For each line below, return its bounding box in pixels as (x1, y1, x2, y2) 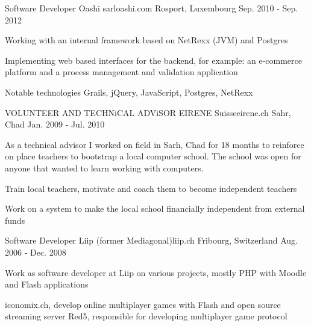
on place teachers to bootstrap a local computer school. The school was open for (5, 150, 301, 162)
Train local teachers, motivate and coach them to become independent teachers (5, 182, 297, 194)
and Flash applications (5, 278, 89, 291)
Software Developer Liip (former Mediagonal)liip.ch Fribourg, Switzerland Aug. (5, 234, 298, 247)
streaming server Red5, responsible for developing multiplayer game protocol (5, 310, 287, 322)
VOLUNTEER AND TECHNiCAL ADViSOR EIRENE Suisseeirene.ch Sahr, (5, 106, 291, 118)
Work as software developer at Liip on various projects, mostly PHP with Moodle (5, 266, 307, 278)
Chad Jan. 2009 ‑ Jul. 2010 (5, 118, 105, 131)
